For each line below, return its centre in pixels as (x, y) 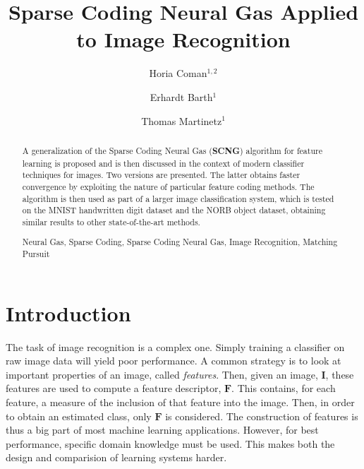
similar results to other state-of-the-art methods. (111, 221)
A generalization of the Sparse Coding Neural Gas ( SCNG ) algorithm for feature (172, 150)
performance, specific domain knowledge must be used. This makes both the (170, 443)
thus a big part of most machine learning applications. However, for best (162, 430)
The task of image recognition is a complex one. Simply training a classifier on (175, 346)
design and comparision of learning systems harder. (116, 457)
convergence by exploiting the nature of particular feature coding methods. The (168, 186)
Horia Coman (178, 73)
